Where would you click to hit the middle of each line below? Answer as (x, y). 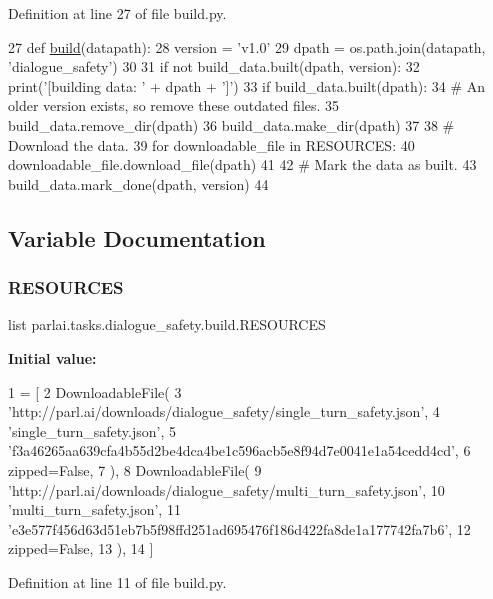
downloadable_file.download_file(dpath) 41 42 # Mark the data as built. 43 (242, 164)
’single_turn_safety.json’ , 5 (92, 430)
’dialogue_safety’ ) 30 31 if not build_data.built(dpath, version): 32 (214, 66)
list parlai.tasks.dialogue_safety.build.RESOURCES (167, 324)
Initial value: (52, 357)
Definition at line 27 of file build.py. (117, 13)
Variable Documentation (137, 237)
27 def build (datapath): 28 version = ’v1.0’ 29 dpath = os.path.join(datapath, (247, 46)
